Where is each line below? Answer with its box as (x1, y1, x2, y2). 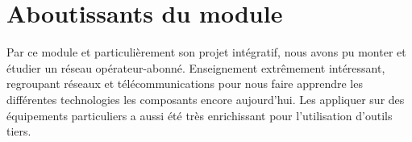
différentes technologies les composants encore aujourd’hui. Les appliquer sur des (6, 90, 405, 107)
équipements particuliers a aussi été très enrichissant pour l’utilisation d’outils (6, 106, 393, 123)
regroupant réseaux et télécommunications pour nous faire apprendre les (6, 75, 363, 92)
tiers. (6, 123, 31, 140)
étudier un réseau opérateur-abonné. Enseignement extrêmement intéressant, (6, 59, 385, 76)
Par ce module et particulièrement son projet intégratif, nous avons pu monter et (6, 44, 406, 61)
